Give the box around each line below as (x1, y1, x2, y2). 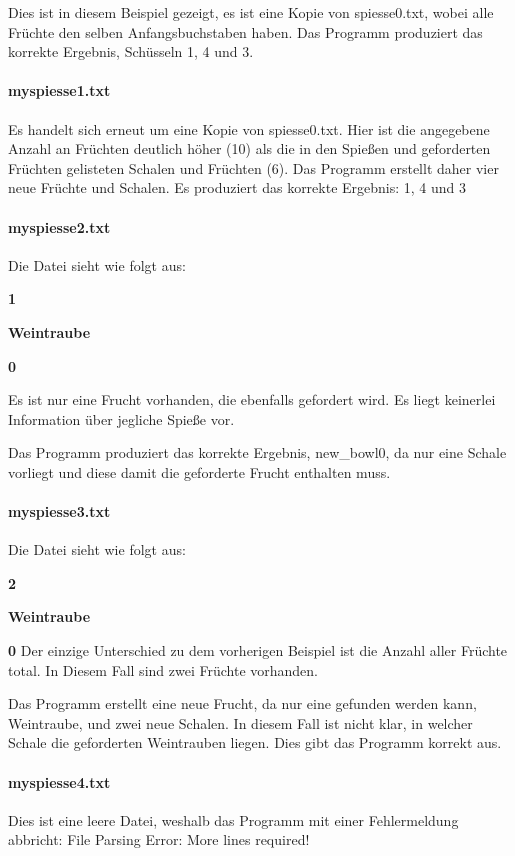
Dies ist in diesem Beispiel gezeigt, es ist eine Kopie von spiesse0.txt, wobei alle (8, 2, 494, 22)
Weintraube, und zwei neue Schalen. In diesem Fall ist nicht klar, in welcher (8, 712, 473, 733)
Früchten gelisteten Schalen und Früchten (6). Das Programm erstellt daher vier (8, 157, 499, 178)
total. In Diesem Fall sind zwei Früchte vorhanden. (8, 659, 318, 680)
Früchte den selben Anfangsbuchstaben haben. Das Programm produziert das (8, 21, 483, 42)
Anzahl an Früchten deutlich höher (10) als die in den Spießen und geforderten (8, 138, 491, 159)
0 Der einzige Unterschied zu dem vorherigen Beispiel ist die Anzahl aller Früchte (8, 640, 508, 661)
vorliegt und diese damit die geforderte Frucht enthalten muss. (8, 461, 391, 482)
